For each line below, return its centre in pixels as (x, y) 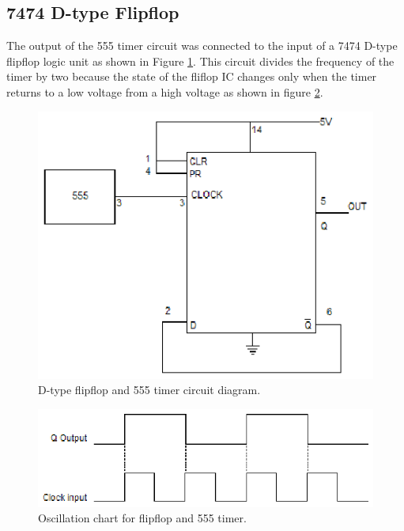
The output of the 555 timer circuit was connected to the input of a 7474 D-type (202, 46)
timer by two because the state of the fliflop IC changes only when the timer (192, 76)
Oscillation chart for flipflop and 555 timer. (142, 518)
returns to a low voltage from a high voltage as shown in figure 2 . (165, 91)
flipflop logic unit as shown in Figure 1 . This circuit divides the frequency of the (200, 61)
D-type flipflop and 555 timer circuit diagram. (149, 390)
